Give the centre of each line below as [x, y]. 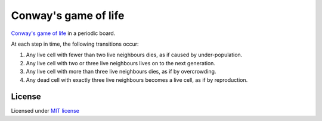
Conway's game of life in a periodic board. [63, 33]
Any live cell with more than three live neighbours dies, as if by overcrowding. [121, 72]
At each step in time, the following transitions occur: [75, 44]
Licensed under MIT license [45, 111]
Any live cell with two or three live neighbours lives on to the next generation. [121, 63]
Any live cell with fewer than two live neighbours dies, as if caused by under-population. [134, 55]
